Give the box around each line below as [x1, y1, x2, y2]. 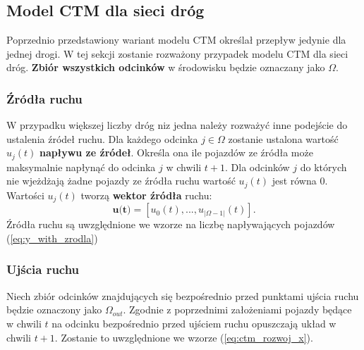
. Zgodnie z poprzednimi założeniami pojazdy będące [123, 302, 352, 317]
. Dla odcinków [225, 159, 290, 174]
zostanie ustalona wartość [228, 131, 339, 146]
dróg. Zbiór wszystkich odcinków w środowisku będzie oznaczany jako [6, 60, 325, 75]
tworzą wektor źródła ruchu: [80, 187, 212, 202]
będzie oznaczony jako [6, 302, 102, 317]
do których [300, 159, 347, 174]
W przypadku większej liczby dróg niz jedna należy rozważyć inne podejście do [6, 118, 348, 132]
